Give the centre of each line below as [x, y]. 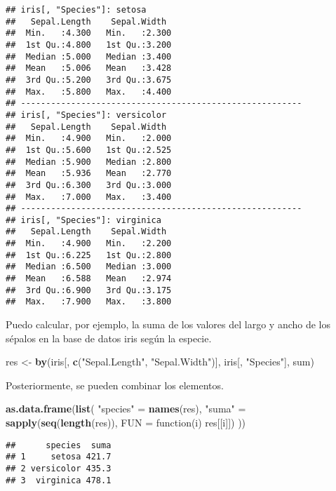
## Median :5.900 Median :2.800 [89, 162]
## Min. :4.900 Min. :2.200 [89, 244]
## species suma [59, 445]
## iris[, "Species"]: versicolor [86, 115]
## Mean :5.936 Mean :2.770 [89, 174]
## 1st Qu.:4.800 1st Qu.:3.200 [89, 45]
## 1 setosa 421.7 [59, 457]
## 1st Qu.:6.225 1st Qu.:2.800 [89, 255]
